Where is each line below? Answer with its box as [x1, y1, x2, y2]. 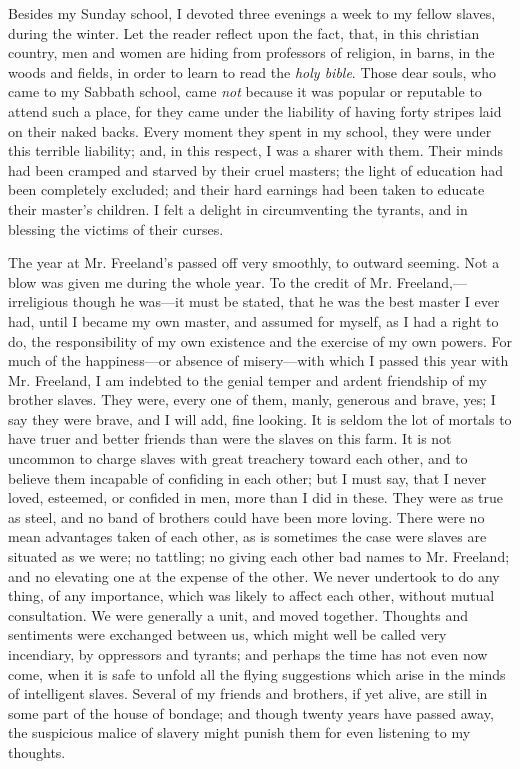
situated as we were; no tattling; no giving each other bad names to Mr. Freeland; [8, 546, 510, 567]
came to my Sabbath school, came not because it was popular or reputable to [8, 81, 482, 102]
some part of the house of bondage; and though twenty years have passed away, [8, 702, 494, 723]
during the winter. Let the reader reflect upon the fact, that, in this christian [8, 22, 480, 43]
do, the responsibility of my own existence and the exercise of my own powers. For [8, 330, 512, 351]
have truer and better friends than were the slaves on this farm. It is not [8, 428, 452, 449]
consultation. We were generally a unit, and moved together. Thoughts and [8, 604, 468, 625]
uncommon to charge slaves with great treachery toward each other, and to [8, 448, 468, 469]
